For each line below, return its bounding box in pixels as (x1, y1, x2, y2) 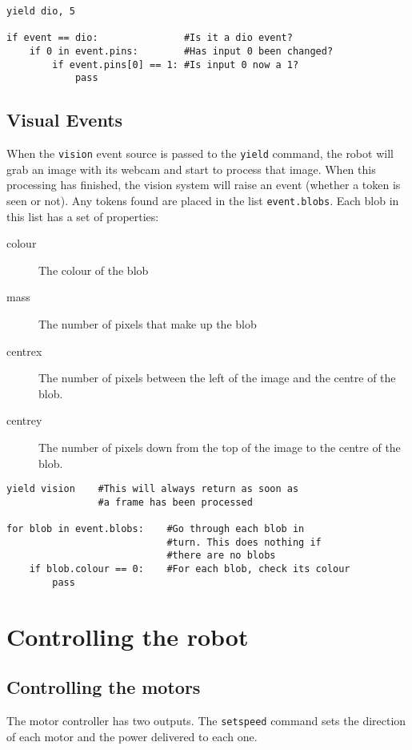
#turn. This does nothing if (166, 536, 322, 548)
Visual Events (6, 107, 123, 132)
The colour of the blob (38, 261, 149, 278)
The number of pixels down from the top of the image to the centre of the (38, 438, 401, 455)
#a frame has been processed (98, 496, 253, 508)
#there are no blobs (166, 550, 276, 562)
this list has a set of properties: (6, 208, 159, 224)
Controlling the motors (6, 675, 201, 700)
